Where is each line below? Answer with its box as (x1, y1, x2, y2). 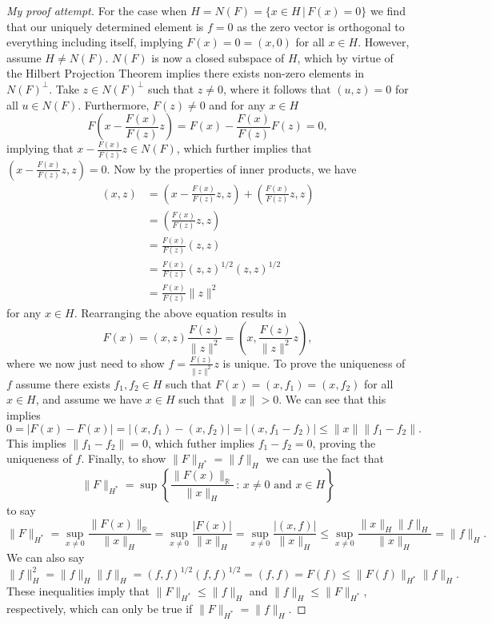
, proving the (312, 434, 376, 451)
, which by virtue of (297, 49, 394, 66)
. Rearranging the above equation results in (74, 305, 286, 320)
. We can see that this (278, 391, 386, 408)
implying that (6, 140, 74, 157)
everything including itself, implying (6, 34, 183, 50)
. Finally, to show (81, 450, 166, 467)
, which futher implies (147, 434, 255, 451)
